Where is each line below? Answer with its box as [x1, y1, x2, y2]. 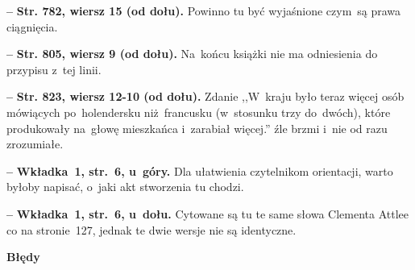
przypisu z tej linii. [6, 60, 102, 77]
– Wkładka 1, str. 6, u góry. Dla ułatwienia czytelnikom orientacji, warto [6, 162, 393, 179]
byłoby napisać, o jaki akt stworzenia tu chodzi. [6, 178, 244, 195]
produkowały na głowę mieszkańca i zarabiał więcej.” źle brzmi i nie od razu [6, 119, 388, 136]
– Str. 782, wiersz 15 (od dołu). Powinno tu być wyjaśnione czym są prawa [6, 2, 401, 19]
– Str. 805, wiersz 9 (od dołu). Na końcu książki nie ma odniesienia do [6, 45, 378, 62]
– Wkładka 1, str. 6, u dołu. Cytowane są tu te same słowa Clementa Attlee [6, 205, 409, 222]
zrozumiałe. [6, 135, 64, 152]
